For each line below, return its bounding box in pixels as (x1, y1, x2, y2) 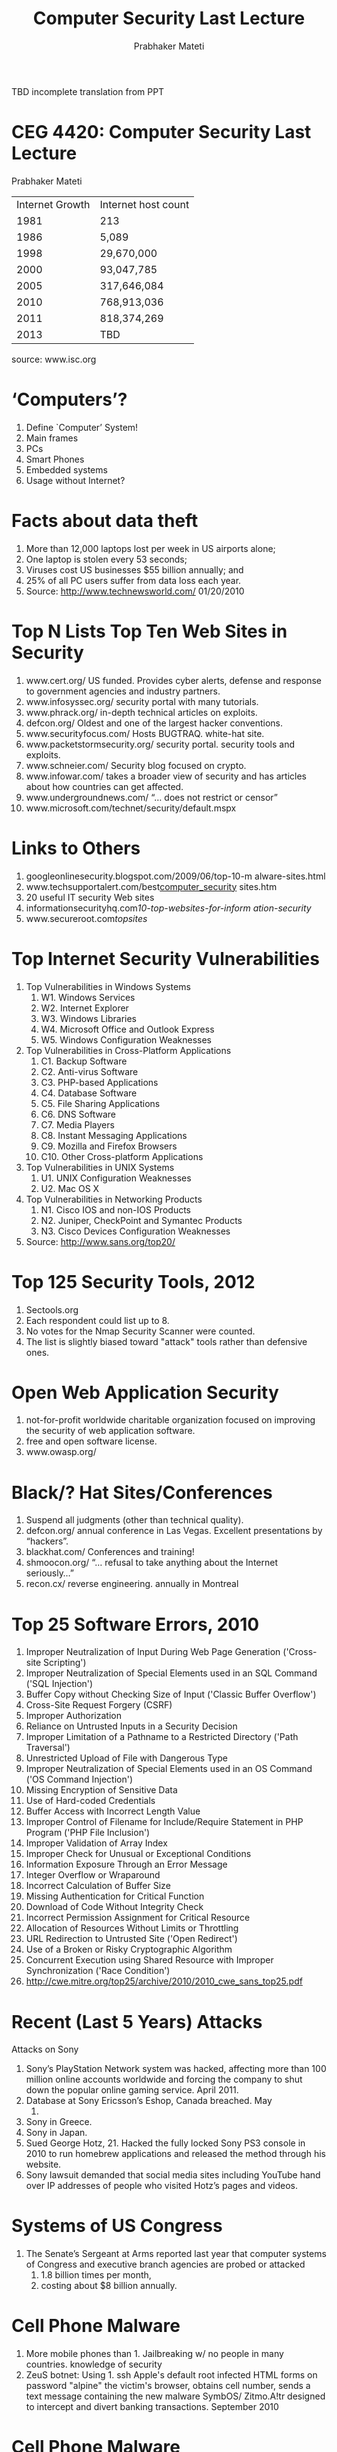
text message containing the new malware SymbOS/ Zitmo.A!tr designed (25, 2390, 326, 2402)
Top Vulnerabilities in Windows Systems (25, 980, 191, 992)
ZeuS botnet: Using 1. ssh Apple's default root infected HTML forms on (25, 2369, 318, 2381)
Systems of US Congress (11, 2215, 223, 2237)
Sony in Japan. (25, 2127, 88, 2139)
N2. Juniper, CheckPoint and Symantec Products (40, 1214, 243, 1226)
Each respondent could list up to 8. (25, 1314, 170, 1326)
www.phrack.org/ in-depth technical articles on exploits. (25, 706, 258, 718)
